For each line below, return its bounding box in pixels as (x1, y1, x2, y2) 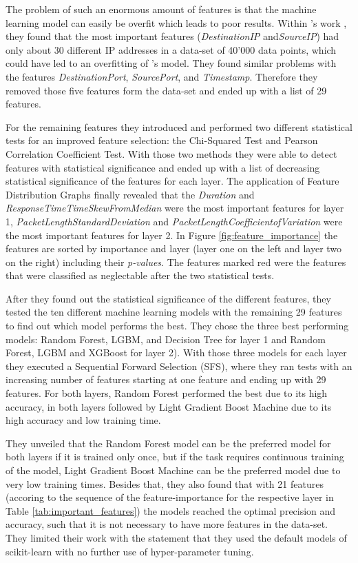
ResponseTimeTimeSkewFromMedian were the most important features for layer (6, 201, 344, 215)
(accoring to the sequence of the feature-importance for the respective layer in (6, 490, 334, 504)
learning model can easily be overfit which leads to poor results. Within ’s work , (6, 15, 347, 30)
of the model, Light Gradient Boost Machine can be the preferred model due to (6, 463, 341, 477)
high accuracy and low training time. (6, 413, 161, 427)
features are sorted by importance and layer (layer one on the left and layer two (6, 241, 342, 256)
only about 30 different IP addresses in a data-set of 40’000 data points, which (6, 42, 337, 57)
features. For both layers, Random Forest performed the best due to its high (6, 386, 328, 400)
